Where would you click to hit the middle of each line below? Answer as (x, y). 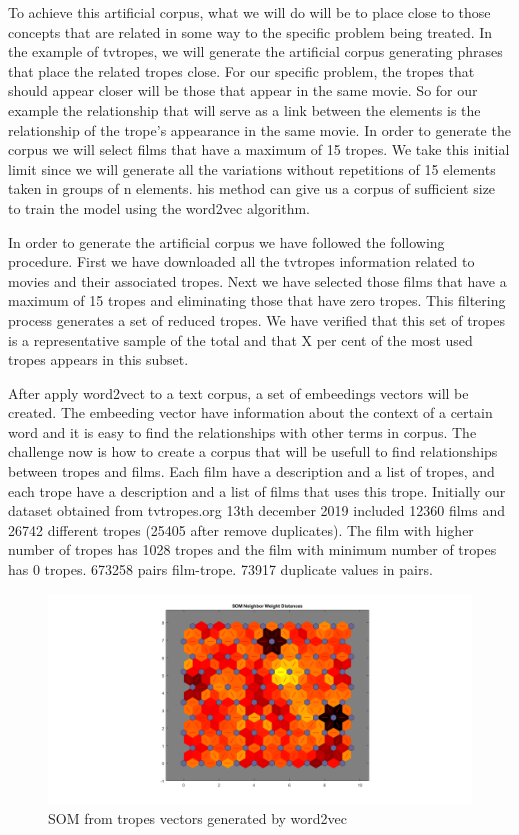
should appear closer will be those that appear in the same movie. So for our (243, 90)
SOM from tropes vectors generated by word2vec (197, 817)
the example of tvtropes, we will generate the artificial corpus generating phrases (255, 51)
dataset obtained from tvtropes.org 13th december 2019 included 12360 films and (257, 510)
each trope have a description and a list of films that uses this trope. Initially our (257, 490)
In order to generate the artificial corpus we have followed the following (226, 241)
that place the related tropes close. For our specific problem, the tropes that (241, 70)
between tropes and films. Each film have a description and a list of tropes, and (251, 471)
